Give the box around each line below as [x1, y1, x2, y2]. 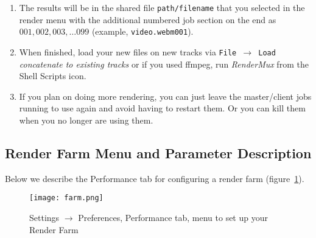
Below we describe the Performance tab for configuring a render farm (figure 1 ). [5, 172, 304, 184]
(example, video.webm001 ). [91, 25, 194, 38]
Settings [29, 211, 60, 223]
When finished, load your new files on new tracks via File [19, 45, 237, 58]
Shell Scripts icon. [19, 69, 86, 82]
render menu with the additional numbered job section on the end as [19, 13, 276, 26]
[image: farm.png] [29, 194, 104, 203]
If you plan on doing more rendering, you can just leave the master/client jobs [19, 89, 312, 102]
